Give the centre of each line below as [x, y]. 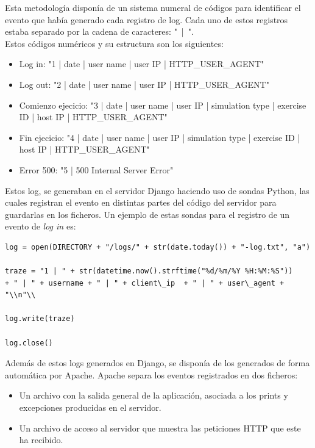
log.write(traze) [40, 319]
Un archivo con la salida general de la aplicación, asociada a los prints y [154, 395]
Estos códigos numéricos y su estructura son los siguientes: [114, 43]
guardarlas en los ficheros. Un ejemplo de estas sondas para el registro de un [147, 214]
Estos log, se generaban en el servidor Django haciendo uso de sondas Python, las [157, 190]
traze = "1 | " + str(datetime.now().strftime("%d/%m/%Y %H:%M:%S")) [149, 271]
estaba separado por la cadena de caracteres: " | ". [99, 31]
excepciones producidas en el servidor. [90, 407]
